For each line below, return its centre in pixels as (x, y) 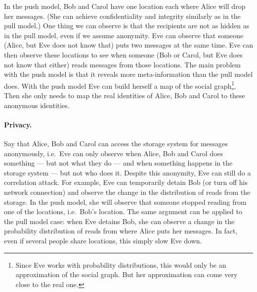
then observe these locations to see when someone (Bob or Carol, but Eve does (123, 54)
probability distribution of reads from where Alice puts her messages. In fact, (121, 231)
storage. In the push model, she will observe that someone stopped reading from (125, 202)
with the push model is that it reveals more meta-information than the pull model (128, 74)
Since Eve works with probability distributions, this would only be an (121, 264)
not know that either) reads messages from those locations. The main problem (122, 64)
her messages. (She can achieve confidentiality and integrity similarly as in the (122, 16)
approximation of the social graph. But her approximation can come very (127, 274)
